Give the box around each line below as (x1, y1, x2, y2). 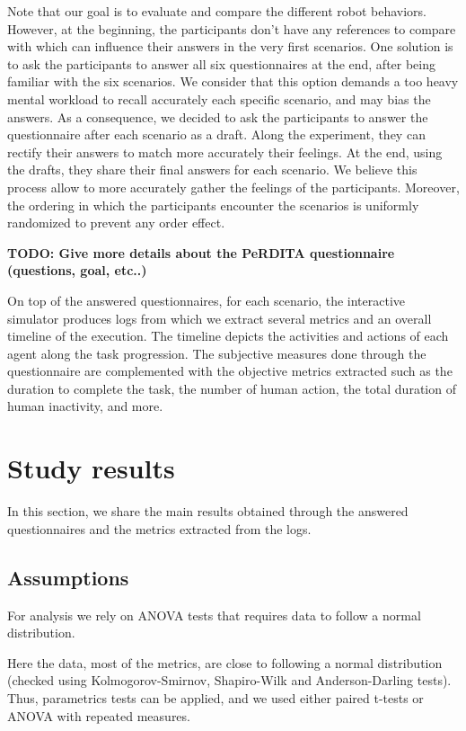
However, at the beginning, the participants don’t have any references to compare (7, 19, 456, 38)
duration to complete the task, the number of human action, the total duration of (7, 379, 456, 397)
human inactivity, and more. (7, 397, 163, 415)
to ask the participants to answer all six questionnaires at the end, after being (7, 54, 436, 73)
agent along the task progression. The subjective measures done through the (7, 343, 426, 362)
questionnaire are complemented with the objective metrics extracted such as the (7, 361, 453, 380)
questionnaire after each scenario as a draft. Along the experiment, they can (7, 125, 426, 144)
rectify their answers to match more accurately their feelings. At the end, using (7, 142, 443, 161)
